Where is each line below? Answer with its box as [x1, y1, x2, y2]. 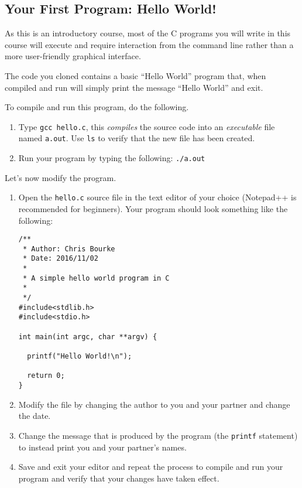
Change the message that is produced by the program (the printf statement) [18, 429, 298, 441]
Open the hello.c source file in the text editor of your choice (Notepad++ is [18, 191, 297, 203]
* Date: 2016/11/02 [22, 254, 98, 263]
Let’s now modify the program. [5, 171, 116, 183]
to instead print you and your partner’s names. [18, 441, 187, 453]
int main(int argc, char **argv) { [18, 332, 157, 341]
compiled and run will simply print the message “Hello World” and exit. [5, 81, 263, 93]
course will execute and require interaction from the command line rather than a [5, 38, 294, 50]
